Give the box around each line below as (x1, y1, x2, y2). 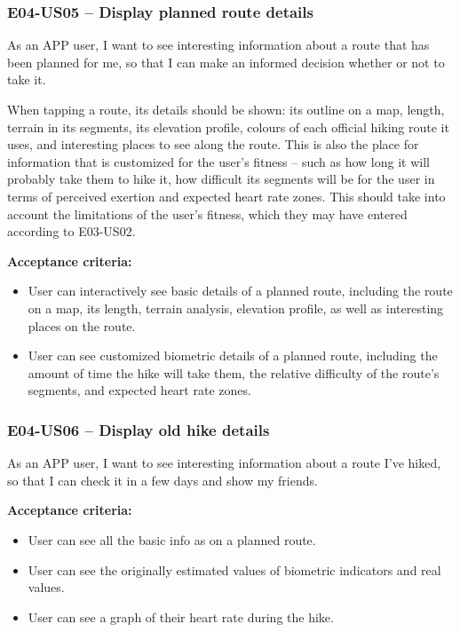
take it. (7, 70, 46, 89)
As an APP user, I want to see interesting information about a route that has (7, 36, 430, 54)
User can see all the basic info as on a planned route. (28, 530, 316, 549)
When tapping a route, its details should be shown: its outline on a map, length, (7, 100, 445, 118)
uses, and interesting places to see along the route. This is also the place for (7, 135, 419, 154)
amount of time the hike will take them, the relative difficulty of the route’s (28, 363, 440, 382)
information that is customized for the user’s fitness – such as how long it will (7, 152, 430, 170)
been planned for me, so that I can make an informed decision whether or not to (7, 52, 445, 71)
